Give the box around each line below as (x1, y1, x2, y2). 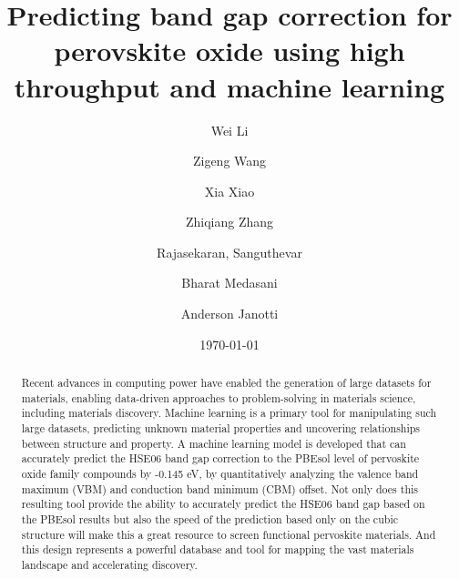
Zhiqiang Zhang (185, 212, 274, 231)
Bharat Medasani (181, 273, 278, 292)
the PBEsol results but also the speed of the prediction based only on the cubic (21, 511, 398, 526)
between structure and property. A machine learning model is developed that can (21, 435, 406, 451)
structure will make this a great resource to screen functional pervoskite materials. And (21, 526, 436, 542)
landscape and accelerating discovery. (21, 556, 198, 572)
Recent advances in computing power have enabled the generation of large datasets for (21, 375, 432, 391)
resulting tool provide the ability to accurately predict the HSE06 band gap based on (21, 496, 425, 512)
